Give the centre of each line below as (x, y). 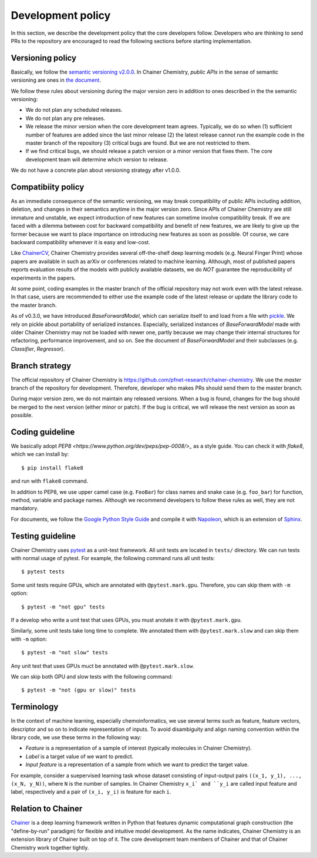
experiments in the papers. (43, 278)
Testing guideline (43, 536)
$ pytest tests (43, 572)
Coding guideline (43, 432)
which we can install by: (40, 454)
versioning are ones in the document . (56, 80)
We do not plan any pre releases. (65, 118)
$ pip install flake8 (52, 468)
